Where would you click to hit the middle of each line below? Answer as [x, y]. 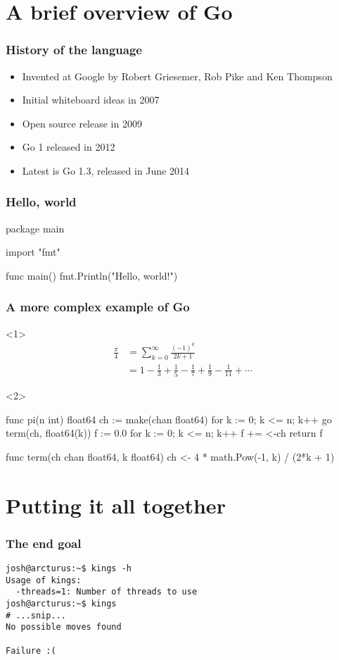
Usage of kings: [44, 580]
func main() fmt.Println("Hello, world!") [92, 275]
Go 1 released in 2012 [69, 147]
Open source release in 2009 [82, 123]
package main [35, 228]
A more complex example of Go [98, 307]
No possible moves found [64, 627]
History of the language [74, 50]
